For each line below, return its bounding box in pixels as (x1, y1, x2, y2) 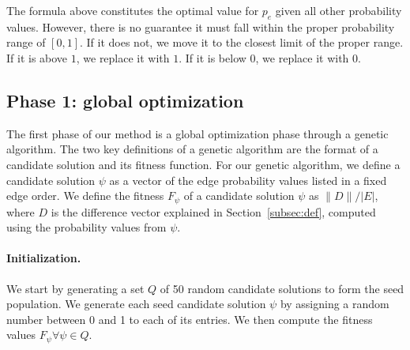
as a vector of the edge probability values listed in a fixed (109, 171, 387, 188)
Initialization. (6, 250, 81, 266)
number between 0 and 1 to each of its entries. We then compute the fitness (6, 310, 373, 327)
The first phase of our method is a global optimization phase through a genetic (6, 125, 389, 141)
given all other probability (275, 2, 402, 18)
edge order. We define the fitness (6, 187, 164, 204)
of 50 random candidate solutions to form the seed (160, 280, 404, 296)
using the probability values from (6, 219, 167, 235)
